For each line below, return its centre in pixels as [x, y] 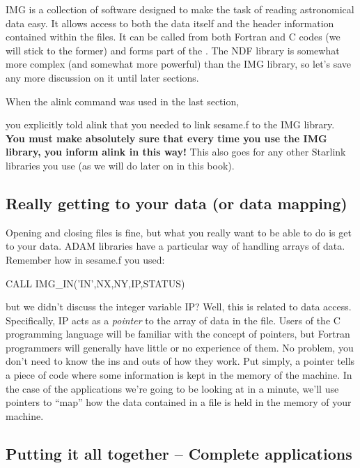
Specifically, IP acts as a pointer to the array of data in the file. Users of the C [173, 320]
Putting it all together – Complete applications [179, 453]
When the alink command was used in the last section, [123, 101]
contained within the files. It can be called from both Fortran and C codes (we [173, 37]
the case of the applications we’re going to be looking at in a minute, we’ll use [172, 388]
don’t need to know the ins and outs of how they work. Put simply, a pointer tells [180, 361]
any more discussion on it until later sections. [102, 77]
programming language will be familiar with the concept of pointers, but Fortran [178, 334]
